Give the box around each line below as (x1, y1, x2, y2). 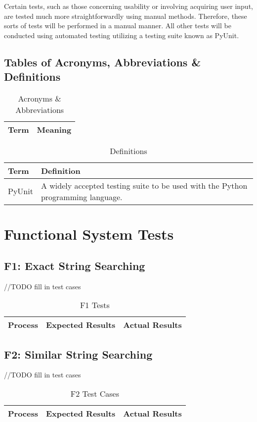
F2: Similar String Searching (4, 346, 153, 362)
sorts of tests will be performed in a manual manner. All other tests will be (4, 20, 231, 31)
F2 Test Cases (70, 387, 119, 399)
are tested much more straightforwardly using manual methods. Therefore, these (4, 10, 247, 21)
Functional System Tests (4, 224, 174, 244)
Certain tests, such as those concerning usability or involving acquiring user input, (4, 1, 253, 11)
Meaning (37, 123, 72, 135)
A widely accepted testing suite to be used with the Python (41, 179, 248, 191)
